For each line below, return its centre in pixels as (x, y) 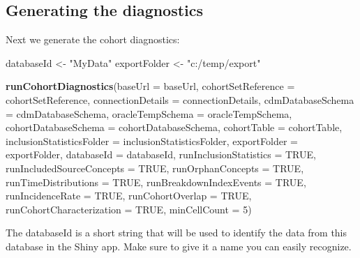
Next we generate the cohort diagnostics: (93, 39)
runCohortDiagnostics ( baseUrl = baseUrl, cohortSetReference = (150, 86)
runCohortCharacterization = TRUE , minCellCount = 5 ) (129, 209)
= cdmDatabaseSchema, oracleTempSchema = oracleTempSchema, (149, 113)
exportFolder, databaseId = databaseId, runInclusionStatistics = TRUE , (161, 154)
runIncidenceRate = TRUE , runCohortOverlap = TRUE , (129, 196)
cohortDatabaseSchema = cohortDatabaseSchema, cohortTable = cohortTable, (174, 127)
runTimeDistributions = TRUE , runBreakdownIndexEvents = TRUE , (156, 182)
